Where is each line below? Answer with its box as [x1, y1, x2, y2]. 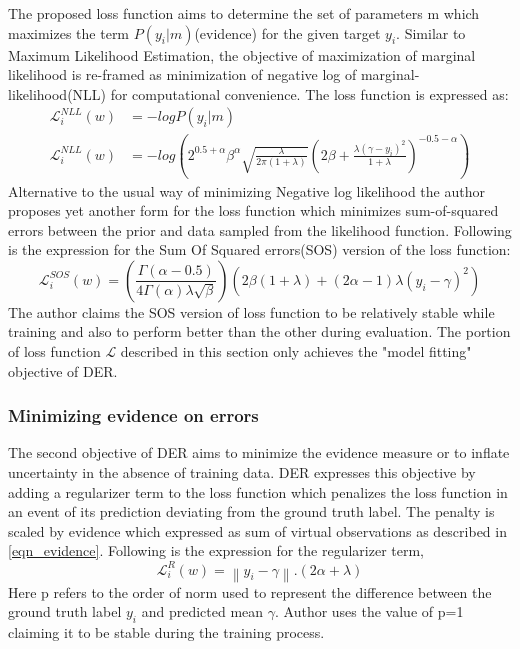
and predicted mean [141, 601, 264, 622]
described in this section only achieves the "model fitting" [120, 341, 472, 362]
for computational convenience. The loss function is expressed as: [110, 83, 509, 104]
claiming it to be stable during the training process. [8, 622, 325, 643]
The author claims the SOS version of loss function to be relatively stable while [8, 301, 495, 322]
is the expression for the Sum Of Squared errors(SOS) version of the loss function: [8, 239, 511, 260]
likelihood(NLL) [8, 83, 107, 104]
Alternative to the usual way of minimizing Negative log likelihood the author [8, 180, 485, 201]
